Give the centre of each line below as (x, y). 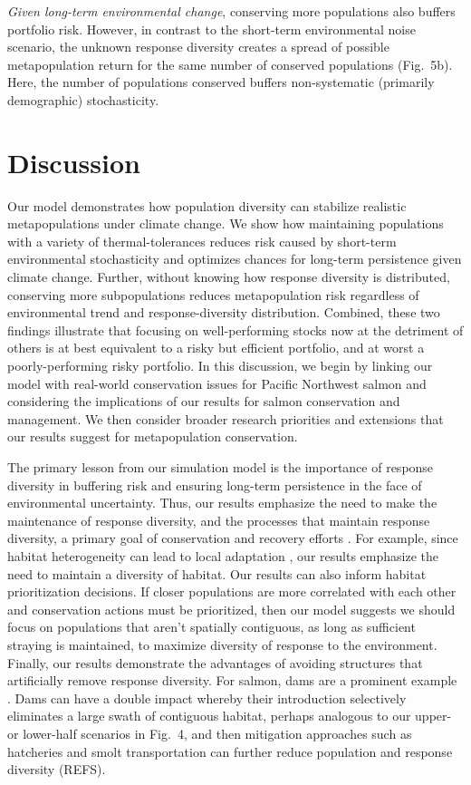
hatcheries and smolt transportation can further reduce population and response (230, 751)
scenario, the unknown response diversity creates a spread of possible (198, 47)
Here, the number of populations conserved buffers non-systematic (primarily (221, 82)
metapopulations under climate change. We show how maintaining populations (226, 223)
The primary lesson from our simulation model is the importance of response (221, 467)
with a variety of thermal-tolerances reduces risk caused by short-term (202, 241)
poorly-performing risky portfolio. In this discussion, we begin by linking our (220, 366)
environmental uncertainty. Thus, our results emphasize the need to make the (222, 503)
